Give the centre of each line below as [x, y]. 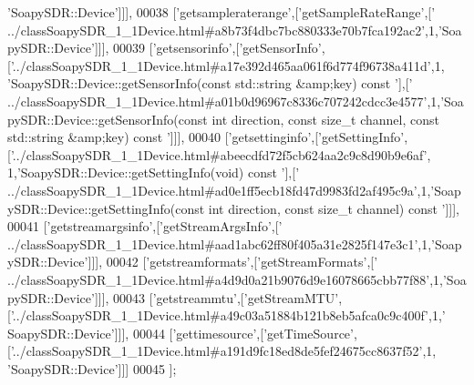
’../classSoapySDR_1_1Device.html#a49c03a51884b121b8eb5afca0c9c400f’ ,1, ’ [228, 315]
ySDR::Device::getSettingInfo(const [106, 208]
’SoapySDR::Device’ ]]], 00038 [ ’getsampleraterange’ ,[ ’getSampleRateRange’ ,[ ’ [222, 12]
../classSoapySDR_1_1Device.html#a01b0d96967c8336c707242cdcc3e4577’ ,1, [224, 101]
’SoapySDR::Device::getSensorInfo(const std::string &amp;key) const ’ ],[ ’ [210, 83]
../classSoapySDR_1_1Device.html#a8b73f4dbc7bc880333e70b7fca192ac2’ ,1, [223, 30]
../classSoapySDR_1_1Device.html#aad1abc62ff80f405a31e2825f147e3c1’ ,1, [220, 243]
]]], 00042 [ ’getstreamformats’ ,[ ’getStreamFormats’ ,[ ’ [233, 262]
